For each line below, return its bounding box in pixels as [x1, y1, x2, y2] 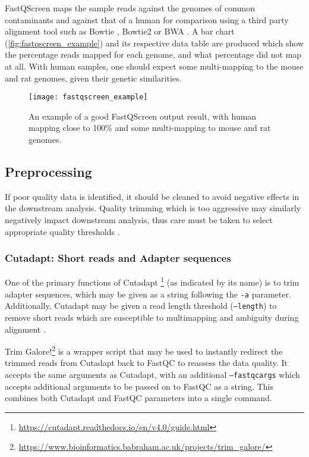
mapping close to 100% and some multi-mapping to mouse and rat [29, 121, 271, 134]
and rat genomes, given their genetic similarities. [5, 71, 182, 84]
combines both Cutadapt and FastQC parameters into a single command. [5, 392, 272, 404]
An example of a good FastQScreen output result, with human [29, 109, 257, 122]
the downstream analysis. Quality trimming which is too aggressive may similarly [5, 202, 301, 214]
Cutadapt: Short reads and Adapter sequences [5, 251, 231, 265]
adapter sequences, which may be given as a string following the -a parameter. [5, 287, 291, 300]
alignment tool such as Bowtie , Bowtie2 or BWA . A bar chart [5, 25, 235, 37]
